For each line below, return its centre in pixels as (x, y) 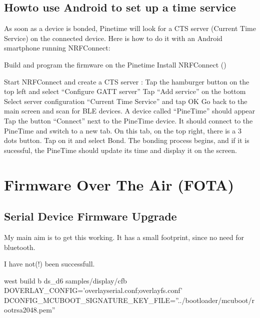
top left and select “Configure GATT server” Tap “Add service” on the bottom (125, 91)
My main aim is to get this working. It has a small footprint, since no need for (124, 237)
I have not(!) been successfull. (49, 264)
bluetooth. (20, 247)
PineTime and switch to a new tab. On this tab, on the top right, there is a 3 (123, 130)
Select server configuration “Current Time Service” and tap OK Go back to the (126, 101)
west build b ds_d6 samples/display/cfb (65, 280)
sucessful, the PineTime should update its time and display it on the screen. (120, 150)
